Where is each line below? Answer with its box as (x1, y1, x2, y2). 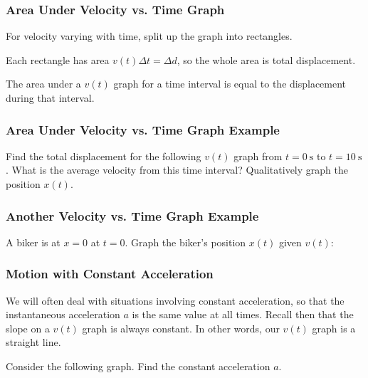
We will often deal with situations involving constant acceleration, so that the (6, 293, 345, 308)
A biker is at (6, 234, 61, 249)
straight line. (6, 335, 61, 350)
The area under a (6, 76, 81, 91)
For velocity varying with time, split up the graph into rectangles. (6, 28, 293, 43)
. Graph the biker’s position (125, 234, 246, 249)
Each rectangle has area (6, 52, 110, 67)
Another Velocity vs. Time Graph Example (6, 206, 259, 224)
